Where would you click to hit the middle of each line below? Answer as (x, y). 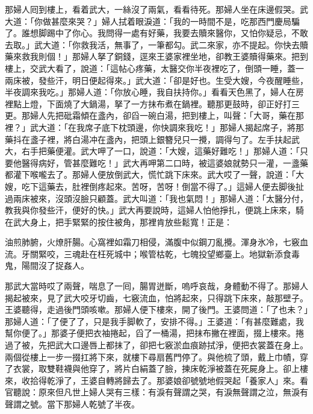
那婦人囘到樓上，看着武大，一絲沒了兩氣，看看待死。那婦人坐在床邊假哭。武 (156, 9)
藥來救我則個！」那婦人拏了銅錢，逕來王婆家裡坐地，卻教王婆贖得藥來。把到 (156, 56)
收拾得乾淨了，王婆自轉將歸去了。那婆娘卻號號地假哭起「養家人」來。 (160, 380)
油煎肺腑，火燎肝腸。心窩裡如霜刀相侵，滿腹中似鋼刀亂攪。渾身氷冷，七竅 (152, 242)
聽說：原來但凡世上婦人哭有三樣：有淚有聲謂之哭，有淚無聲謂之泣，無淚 (156, 392)
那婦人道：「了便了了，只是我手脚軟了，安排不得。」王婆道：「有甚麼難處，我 (154, 321)
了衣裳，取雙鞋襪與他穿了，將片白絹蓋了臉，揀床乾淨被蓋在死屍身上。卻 (148, 369)
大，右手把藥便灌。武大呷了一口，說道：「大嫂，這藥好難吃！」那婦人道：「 (152, 151)
